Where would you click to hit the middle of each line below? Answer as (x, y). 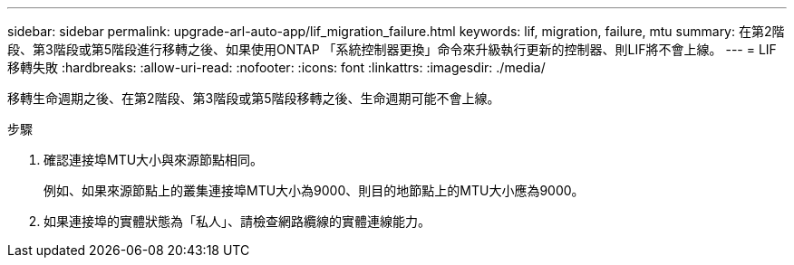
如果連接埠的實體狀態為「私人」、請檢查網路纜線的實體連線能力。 (237, 221)
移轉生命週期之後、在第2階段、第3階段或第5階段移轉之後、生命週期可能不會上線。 (254, 98)
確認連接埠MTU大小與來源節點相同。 (154, 160)
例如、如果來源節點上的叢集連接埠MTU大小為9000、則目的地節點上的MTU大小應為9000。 (314, 190)
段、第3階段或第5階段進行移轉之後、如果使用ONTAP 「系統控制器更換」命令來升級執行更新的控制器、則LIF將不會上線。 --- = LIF (392, 49)
